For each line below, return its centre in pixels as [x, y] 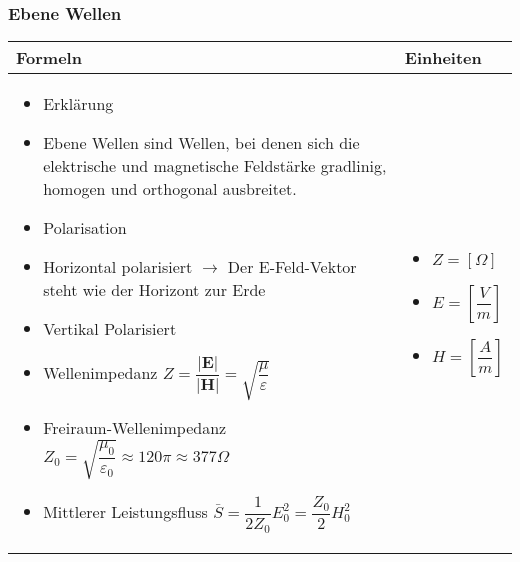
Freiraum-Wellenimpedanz [135, 428]
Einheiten [443, 58]
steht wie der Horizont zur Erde [154, 290]
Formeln [49, 58]
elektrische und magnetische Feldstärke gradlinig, [215, 166]
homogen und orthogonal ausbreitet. [170, 189]
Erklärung [78, 104]
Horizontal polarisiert [118, 267]
